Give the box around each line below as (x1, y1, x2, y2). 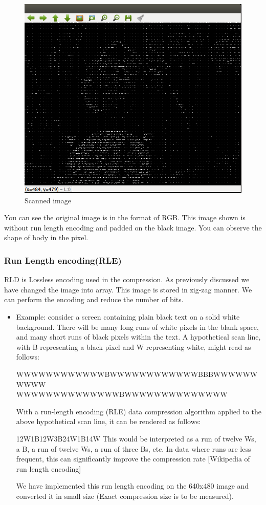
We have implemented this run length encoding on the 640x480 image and (16, 480, 249, 491)
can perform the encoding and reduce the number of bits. (4, 294, 184, 305)
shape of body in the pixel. (4, 232, 88, 243)
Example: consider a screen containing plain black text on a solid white (16, 311, 240, 322)
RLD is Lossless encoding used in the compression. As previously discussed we (4, 274, 250, 285)
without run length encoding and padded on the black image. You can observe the (4, 222, 262, 233)
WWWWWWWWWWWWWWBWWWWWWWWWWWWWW (16, 389, 228, 399)
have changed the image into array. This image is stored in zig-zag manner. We (4, 284, 252, 294)
